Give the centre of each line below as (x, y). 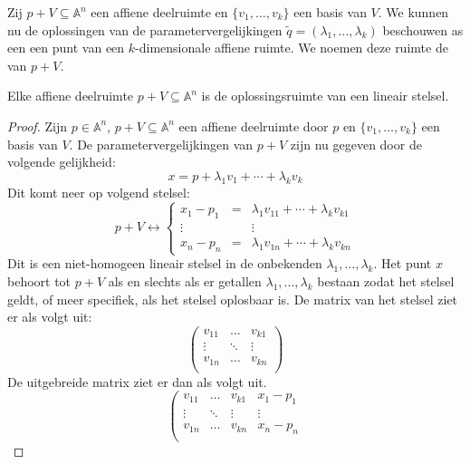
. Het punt (403, 263)
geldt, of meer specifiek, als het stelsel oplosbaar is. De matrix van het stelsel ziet (233, 299)
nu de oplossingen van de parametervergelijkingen (145, 29)
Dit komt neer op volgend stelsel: (99, 192)
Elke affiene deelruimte (71, 96)
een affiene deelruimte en (159, 12)
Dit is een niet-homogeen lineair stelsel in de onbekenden (165, 263)
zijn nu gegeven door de (356, 144)
